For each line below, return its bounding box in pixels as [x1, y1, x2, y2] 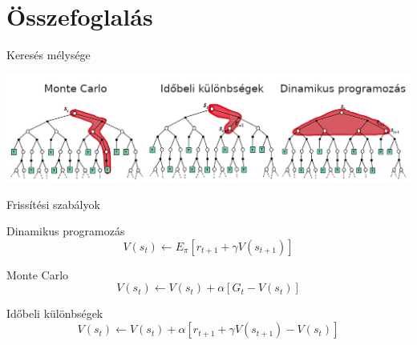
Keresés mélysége [6, 46, 91, 63]
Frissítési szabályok [6, 195, 100, 212]
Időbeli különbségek [6, 305, 103, 322]
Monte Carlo [6, 266, 69, 283]
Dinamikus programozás [6, 223, 125, 239]
